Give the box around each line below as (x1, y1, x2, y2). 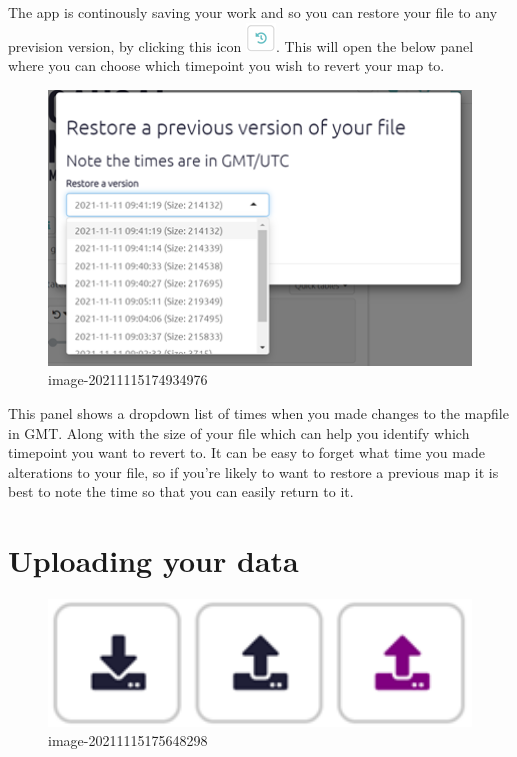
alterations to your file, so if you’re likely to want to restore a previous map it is (8, 461, 499, 482)
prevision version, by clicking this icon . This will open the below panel (8, 35, 474, 56)
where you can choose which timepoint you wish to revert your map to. (8, 55, 445, 76)
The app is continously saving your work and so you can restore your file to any (8, 2, 498, 22)
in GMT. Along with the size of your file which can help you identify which (8, 422, 470, 443)
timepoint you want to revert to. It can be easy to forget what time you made (8, 442, 485, 463)
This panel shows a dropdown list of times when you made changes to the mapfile (8, 402, 509, 423)
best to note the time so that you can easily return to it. (8, 481, 354, 502)
